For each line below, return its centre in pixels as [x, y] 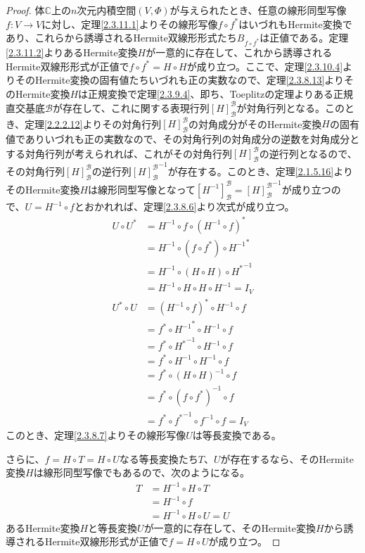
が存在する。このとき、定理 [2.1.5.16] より [260, 171]
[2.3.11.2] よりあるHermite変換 [72, 52]
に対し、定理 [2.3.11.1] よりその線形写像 [130, 24]
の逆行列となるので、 [308, 153]
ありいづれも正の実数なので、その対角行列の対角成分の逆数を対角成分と [192, 138]
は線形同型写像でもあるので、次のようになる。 [142, 472]
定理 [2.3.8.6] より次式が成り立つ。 [219, 206]
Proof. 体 [25, 10]
